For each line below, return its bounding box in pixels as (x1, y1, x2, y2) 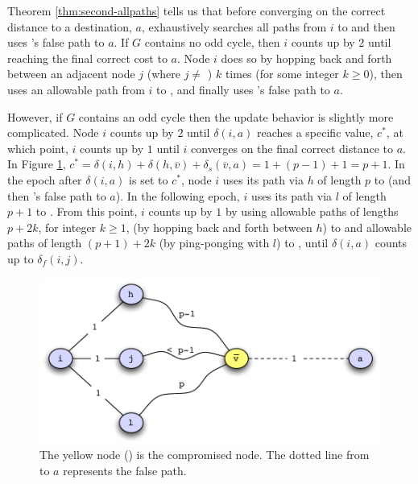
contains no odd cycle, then (144, 34, 280, 51)
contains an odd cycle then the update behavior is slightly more (78, 108, 394, 125)
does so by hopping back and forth (221, 49, 392, 66)
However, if (7, 108, 63, 125)
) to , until (276, 234, 329, 251)
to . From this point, (35, 203, 138, 220)
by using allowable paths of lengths (225, 203, 399, 220)
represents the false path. (63, 461, 187, 478)
